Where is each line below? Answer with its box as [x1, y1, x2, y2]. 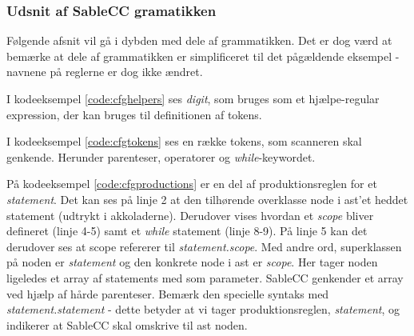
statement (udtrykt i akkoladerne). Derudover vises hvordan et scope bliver [6, 206, 374, 223]
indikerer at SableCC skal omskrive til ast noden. [6, 316, 248, 333]
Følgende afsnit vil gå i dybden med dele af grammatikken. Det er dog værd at [6, 32, 392, 49]
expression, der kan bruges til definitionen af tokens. [6, 106, 262, 122]
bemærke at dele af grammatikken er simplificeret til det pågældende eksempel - [6, 47, 400, 64]
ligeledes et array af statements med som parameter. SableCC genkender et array [6, 269, 404, 286]
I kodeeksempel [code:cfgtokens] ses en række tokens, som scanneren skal [6, 133, 362, 150]
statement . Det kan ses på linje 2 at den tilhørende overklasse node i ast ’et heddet [6, 190, 408, 207]
